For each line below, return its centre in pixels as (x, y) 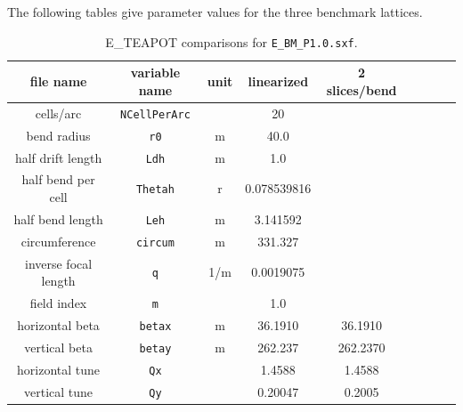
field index (58, 303)
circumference (58, 241)
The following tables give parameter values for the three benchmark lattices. (215, 12)
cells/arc (58, 113)
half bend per (58, 179)
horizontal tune (59, 369)
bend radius (58, 135)
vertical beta (58, 347)
